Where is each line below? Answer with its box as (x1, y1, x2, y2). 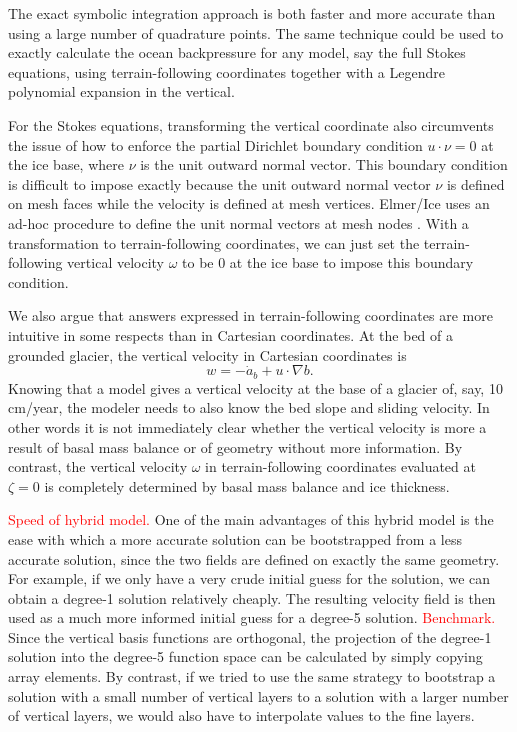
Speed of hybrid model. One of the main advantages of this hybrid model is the (8, 509, 494, 530)
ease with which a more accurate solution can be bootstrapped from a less (8, 528, 462, 549)
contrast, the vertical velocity (8, 456, 188, 477)
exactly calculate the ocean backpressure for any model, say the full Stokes (8, 42, 466, 63)
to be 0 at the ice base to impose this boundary (182, 252, 474, 273)
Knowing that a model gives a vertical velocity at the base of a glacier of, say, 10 (8, 377, 503, 398)
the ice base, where (8, 154, 124, 175)
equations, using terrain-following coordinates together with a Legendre (8, 61, 445, 82)
